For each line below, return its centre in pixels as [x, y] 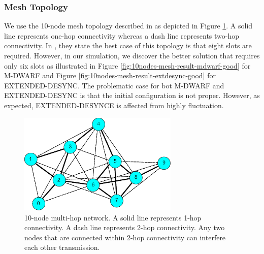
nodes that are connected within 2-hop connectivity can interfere [125, 237]
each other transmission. [62, 247]
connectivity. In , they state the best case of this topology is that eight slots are [128, 45]
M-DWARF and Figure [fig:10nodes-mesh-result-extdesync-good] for [110, 75]
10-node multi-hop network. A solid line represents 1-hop [113, 217]
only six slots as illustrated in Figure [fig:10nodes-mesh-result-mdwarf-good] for [127, 65]
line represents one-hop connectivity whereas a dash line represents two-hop [122, 35]
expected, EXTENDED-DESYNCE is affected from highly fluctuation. [114, 105]
